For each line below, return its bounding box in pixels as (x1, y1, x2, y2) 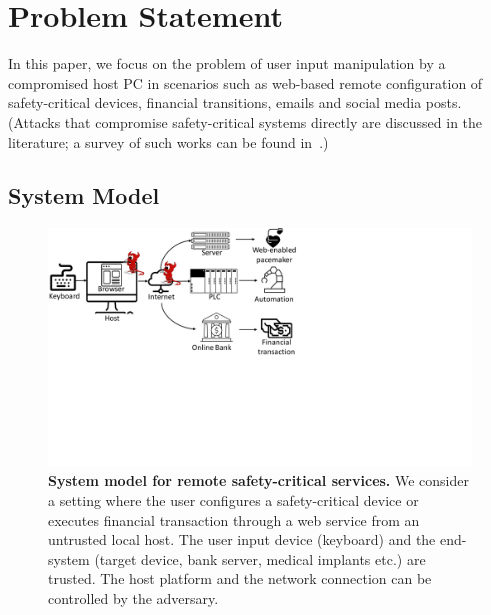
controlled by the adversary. (48, 587, 219, 608)
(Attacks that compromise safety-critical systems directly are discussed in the (8, 111, 483, 132)
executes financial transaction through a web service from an (48, 509, 420, 530)
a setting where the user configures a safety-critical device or (48, 489, 419, 510)
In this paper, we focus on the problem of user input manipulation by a (8, 53, 446, 74)
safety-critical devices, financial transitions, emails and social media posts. (8, 92, 462, 113)
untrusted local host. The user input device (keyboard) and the (48, 529, 436, 550)
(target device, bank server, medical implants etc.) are (94, 548, 426, 569)
